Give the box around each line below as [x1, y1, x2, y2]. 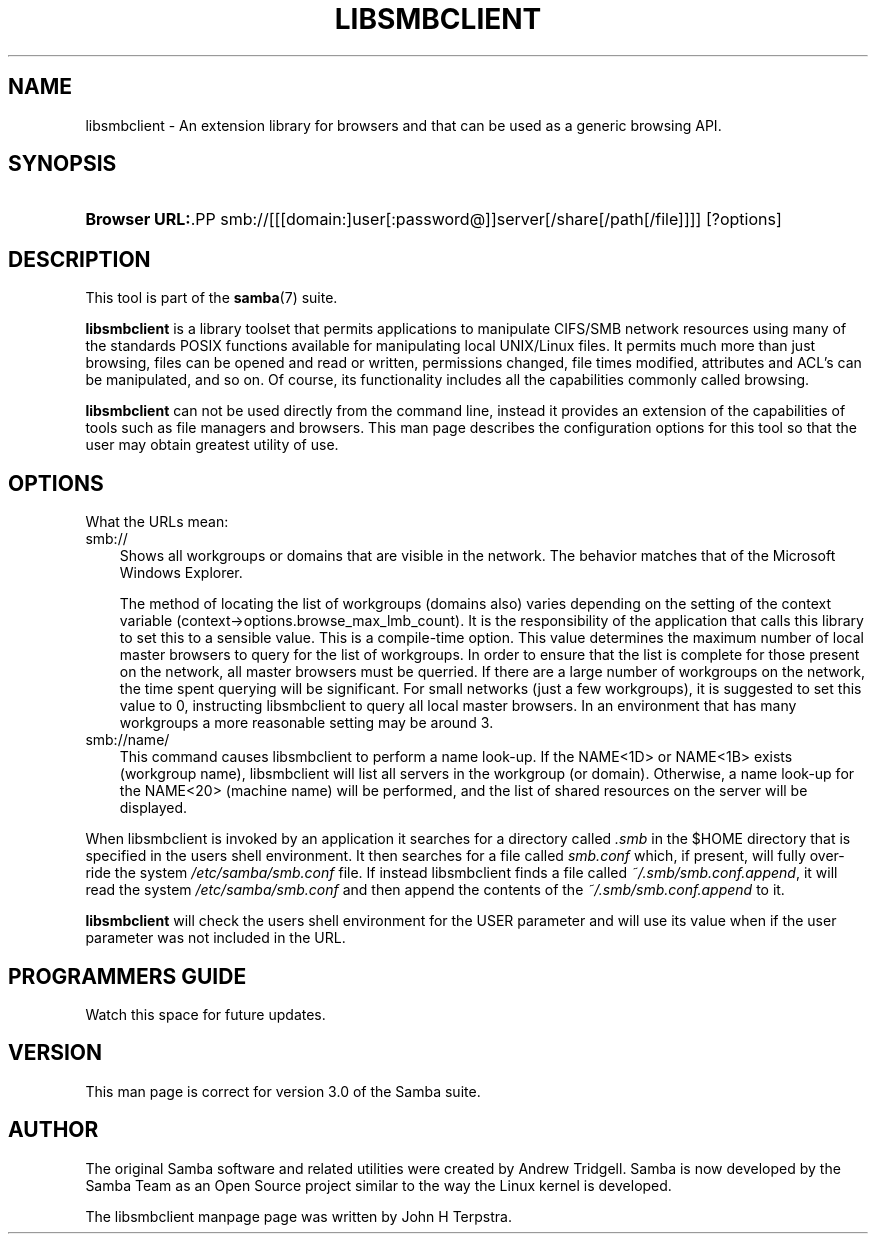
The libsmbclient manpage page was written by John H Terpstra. [85, 1207, 512, 1225]
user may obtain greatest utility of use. [85, 436, 339, 454]
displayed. [119, 799, 188, 817]
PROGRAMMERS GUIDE [8, 963, 247, 989]
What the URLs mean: [85, 513, 229, 531]
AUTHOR [8, 1117, 99, 1143]
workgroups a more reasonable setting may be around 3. [119, 714, 494, 732]
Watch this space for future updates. [85, 1005, 326, 1023]
